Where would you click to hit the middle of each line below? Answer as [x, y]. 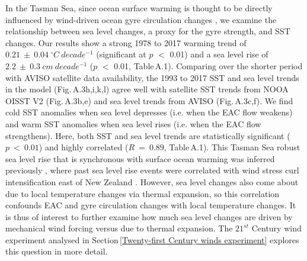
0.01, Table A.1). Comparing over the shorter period [208, 65]
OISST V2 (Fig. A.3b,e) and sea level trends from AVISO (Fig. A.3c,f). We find [149, 100]
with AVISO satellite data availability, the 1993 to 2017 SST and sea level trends [152, 77]
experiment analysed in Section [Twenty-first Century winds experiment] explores [152, 239]
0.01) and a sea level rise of [219, 54]
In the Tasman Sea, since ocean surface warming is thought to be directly [139, 8]
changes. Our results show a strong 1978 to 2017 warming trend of [126, 42]
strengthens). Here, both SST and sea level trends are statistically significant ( [148, 135]
